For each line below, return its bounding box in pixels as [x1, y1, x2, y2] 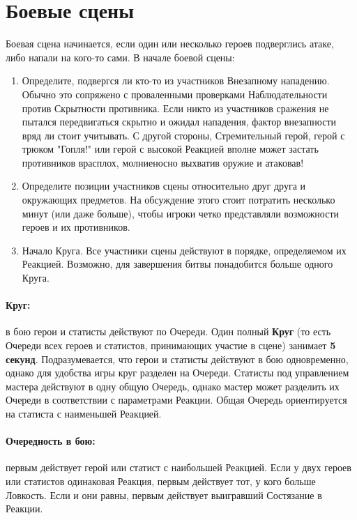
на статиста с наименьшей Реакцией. [6, 406, 162, 420]
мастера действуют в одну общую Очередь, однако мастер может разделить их [6, 378, 340, 393]
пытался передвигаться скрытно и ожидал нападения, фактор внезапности [22, 114, 337, 129]
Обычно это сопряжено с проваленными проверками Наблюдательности [22, 86, 328, 101]
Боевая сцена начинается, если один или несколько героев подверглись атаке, [6, 36, 334, 51]
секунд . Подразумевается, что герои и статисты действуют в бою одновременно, [6, 351, 349, 366]
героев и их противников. [22, 220, 130, 234]
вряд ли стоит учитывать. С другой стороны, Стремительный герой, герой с [22, 128, 345, 142]
